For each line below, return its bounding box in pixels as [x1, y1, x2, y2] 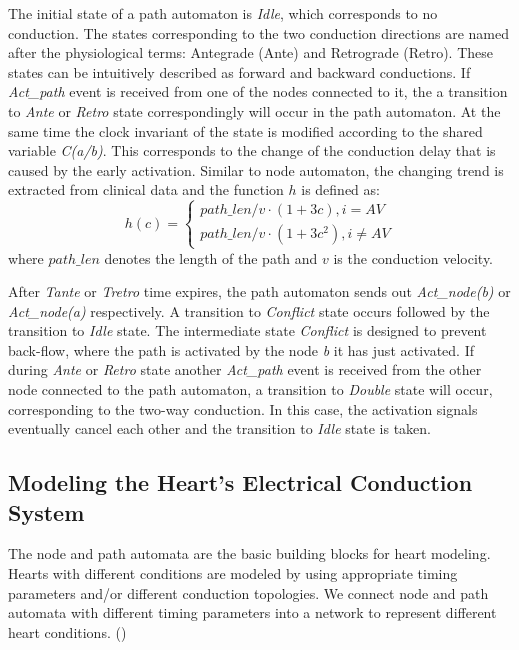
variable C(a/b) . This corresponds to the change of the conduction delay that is [8, 140, 496, 161]
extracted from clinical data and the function [8, 179, 284, 200]
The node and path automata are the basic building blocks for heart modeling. [8, 543, 491, 564]
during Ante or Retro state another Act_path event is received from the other [8, 359, 482, 380]
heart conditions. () [8, 621, 127, 642]
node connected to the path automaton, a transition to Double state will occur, [8, 379, 493, 400]
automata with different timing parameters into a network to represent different [8, 602, 497, 623]
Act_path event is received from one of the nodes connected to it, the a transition [8, 81, 508, 102]
